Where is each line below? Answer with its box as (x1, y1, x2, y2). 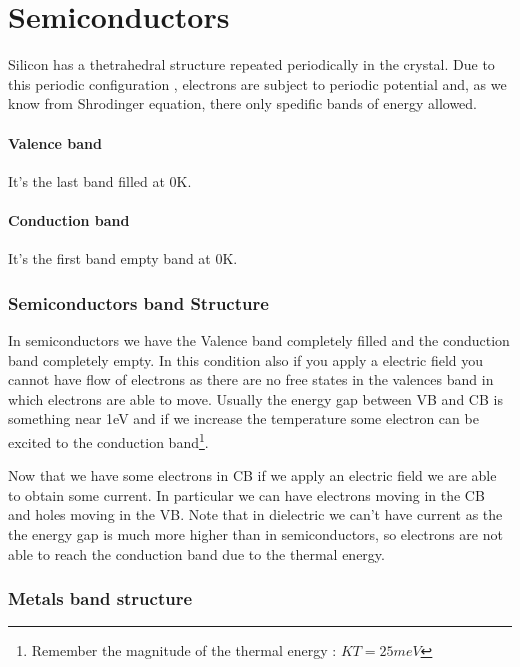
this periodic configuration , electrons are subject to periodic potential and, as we (8, 73, 507, 94)
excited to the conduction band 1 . (8, 428, 209, 452)
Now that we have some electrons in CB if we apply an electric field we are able (8, 465, 497, 486)
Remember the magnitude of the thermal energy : (31, 640, 337, 661)
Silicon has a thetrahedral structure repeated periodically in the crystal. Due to (8, 54, 495, 75)
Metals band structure (8, 586, 193, 611)
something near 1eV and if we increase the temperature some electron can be (8, 408, 479, 429)
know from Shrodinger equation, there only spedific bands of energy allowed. (8, 93, 478, 114)
